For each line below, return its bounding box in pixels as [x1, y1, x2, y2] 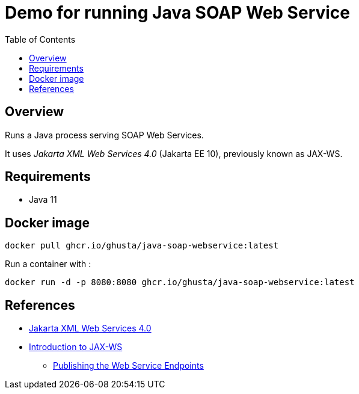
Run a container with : [5, 259, 91, 269]
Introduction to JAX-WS [29, 342, 123, 352]
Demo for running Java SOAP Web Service [5, 2, 350, 23]
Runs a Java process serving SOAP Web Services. [5, 129, 204, 140]
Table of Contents [5, 34, 76, 45]
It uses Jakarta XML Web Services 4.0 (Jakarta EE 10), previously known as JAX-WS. [5, 148, 343, 159]
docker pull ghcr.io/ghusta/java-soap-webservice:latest [5, 241, 279, 251]
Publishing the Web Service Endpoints [53, 360, 204, 371]
